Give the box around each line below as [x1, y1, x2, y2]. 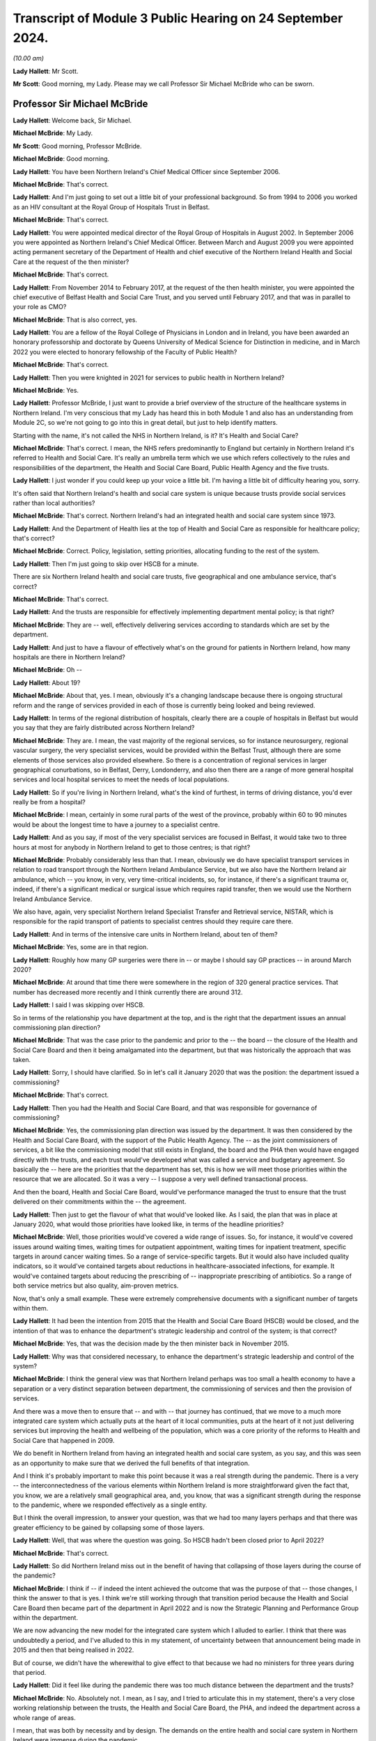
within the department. [13, 1613, 78, 1622]
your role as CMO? [13, 303, 67, 311]
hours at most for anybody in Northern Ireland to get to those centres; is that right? [13, 843, 251, 851]
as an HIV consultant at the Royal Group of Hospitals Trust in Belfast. [13, 203, 210, 211]
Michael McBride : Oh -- [13, 666, 83, 674]
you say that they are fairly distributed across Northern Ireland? [13, 724, 195, 732]
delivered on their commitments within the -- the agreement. [13, 1198, 187, 1206]
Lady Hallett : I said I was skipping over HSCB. [13, 1001, 146, 1009]
